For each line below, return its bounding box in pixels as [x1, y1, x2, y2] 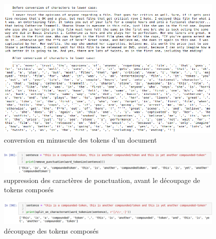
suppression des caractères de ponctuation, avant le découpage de [4, 175, 200, 185]
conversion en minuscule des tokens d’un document [4, 134, 157, 145]
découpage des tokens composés [4, 226, 99, 236]
